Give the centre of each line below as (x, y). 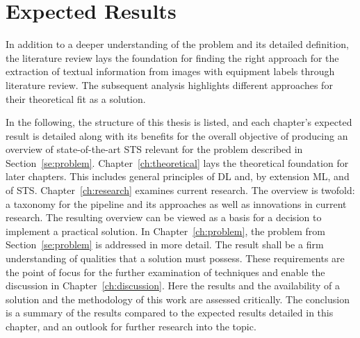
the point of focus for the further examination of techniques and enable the (165, 272)
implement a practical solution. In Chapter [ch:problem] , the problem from (165, 231)
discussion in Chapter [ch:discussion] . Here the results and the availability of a (173, 285)
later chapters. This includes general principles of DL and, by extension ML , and (178, 176)
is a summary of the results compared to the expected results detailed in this (170, 313)
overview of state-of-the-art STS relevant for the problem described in (154, 149)
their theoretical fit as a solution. (76, 98)
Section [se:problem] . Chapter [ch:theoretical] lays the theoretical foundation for (177, 162)
